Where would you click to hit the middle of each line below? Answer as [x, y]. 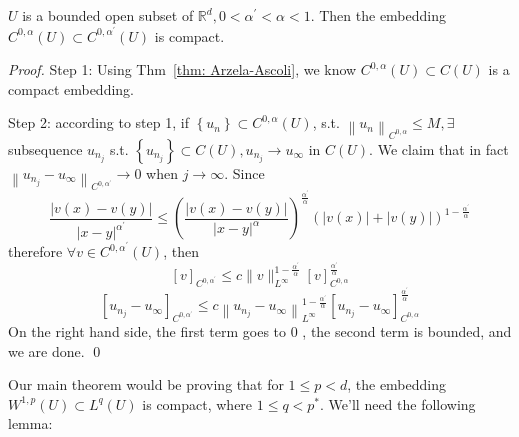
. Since [244, 172]
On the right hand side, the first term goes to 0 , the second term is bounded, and [260, 330]
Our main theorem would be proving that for [146, 384]
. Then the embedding [378, 15]
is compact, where [197, 403]
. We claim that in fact [439, 148]
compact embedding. [71, 88]
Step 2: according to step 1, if [98, 122]
